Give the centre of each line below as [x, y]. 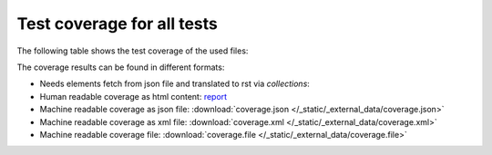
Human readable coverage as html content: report [133, 96]
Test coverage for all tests [118, 24]
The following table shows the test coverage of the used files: [133, 51]
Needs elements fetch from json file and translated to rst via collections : [174, 84]
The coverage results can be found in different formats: [121, 67]
